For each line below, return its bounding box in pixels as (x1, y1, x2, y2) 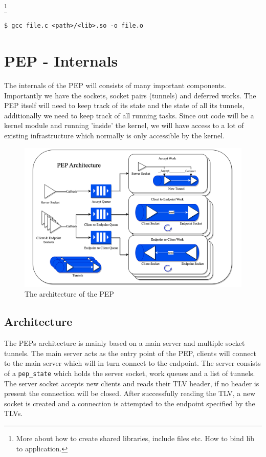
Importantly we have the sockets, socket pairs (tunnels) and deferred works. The (4, 90, 256, 100)
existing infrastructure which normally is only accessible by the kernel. (4, 130, 225, 140)
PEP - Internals (4, 50, 118, 71)
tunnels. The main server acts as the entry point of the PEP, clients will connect (4, 347, 257, 358)
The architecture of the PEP (25, 288, 114, 299)
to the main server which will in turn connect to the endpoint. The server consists (4, 358, 261, 368)
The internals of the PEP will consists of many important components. (4, 79, 226, 90)
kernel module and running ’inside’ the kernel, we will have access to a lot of (4, 120, 244, 131)
